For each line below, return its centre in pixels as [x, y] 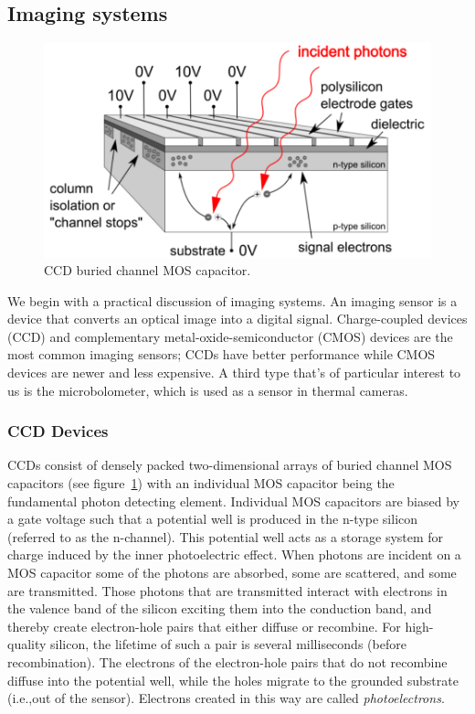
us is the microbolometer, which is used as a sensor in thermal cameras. [208, 390]
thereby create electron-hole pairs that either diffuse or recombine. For [204, 626]
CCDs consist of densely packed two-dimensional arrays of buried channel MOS [230, 465]
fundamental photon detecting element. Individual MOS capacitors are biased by [233, 501]
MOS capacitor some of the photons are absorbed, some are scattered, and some [232, 573]
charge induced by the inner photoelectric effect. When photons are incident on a [234, 554]
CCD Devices [58, 431]
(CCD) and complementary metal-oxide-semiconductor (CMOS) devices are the [230, 336]
